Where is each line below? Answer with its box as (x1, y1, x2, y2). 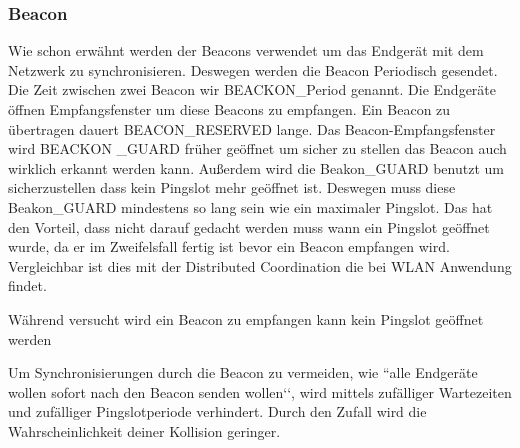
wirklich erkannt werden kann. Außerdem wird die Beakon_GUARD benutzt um (8, 157, 504, 178)
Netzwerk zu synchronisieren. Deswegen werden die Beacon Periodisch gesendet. (8, 59, 498, 80)
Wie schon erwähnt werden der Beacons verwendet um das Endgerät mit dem (8, 40, 484, 61)
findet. (8, 275, 47, 296)
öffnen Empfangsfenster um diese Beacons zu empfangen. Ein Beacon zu (8, 99, 451, 119)
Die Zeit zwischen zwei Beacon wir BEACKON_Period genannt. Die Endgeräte (8, 79, 497, 100)
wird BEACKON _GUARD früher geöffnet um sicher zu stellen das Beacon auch (8, 138, 507, 159)
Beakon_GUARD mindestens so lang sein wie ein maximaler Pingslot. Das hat (8, 196, 493, 217)
